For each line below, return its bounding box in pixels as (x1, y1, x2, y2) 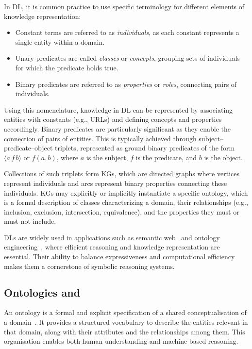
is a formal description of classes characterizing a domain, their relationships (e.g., (4, 197, 248, 207)
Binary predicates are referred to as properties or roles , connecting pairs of (15, 79, 237, 89)
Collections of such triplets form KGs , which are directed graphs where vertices (4, 168, 239, 179)
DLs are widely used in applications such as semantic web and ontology (4, 232, 220, 242)
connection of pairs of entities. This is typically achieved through (4, 133, 197, 143)
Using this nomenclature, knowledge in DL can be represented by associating (4, 104, 233, 115)
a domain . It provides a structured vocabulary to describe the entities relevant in (4, 317, 248, 327)
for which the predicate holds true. (15, 62, 118, 72)
